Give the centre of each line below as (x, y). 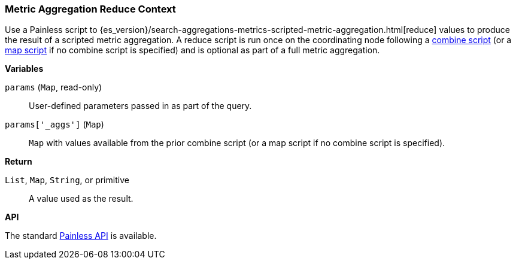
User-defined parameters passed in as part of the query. (140, 106)
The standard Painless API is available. (81, 236)
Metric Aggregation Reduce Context (90, 9)
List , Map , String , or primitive (67, 180)
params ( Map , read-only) (54, 87)
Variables (24, 69)
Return (19, 162)
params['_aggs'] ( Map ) (54, 125)
